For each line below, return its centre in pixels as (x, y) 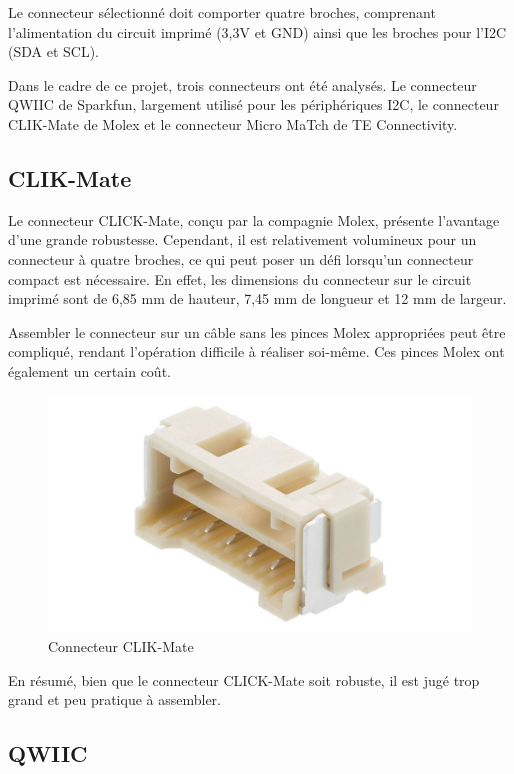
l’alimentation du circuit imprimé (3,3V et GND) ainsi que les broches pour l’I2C (257, 31)
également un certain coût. (89, 370)
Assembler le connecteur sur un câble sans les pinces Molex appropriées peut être (257, 331)
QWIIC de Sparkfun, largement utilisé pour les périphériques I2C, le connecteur (253, 104)
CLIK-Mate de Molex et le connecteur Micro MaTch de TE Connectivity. (233, 123)
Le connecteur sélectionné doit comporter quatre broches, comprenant (222, 12)
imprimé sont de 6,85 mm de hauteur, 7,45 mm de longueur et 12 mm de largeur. (257, 298)
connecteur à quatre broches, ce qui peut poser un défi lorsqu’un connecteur (241, 258)
